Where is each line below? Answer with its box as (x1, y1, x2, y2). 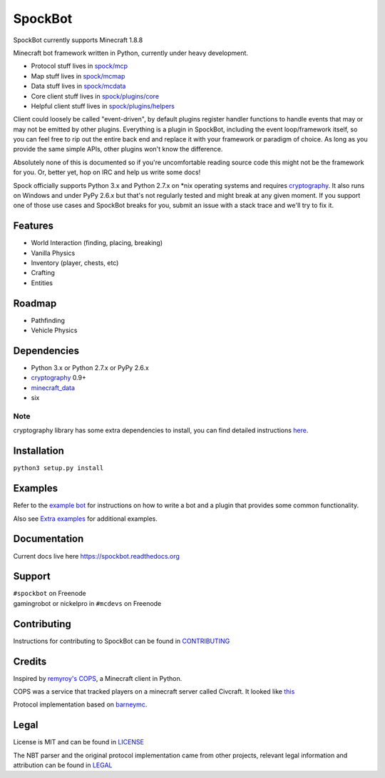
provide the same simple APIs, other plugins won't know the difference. (13, 145, 223, 154)
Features (13, 220, 53, 232)
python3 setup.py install (13, 464, 104, 472)
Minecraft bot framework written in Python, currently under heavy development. (13, 49, 249, 57)
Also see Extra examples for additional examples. (13, 514, 158, 523)
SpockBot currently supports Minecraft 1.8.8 (13, 36, 143, 44)
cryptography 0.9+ (31, 374, 87, 382)
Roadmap (13, 297, 57, 309)
